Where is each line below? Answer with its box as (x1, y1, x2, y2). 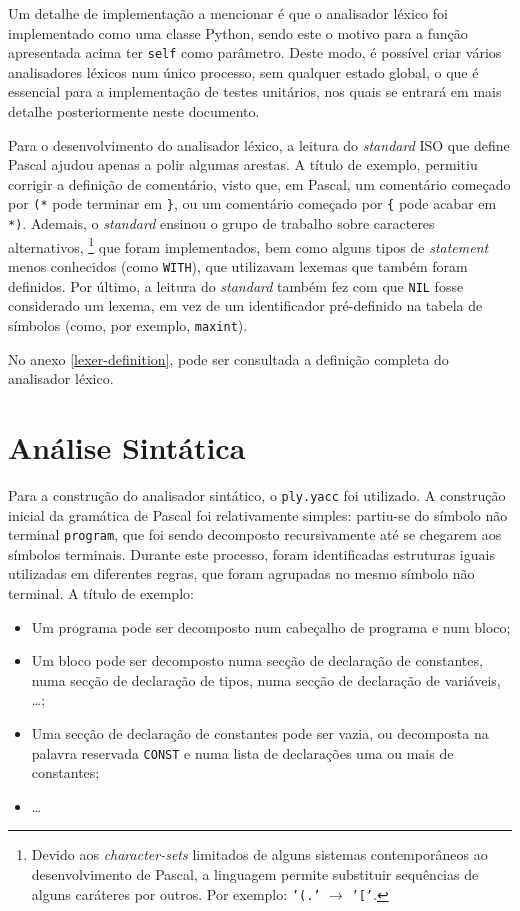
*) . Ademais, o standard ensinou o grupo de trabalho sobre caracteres (8, 213, 435, 234)
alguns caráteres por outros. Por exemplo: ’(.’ (31, 883, 321, 904)
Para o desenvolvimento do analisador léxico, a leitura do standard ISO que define (8, 134, 510, 155)
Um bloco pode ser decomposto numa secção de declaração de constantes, (31, 650, 483, 671)
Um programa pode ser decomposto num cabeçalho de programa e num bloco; (31, 616, 511, 637)
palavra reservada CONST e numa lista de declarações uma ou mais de (31, 742, 454, 763)
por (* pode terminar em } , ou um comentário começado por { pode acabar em (8, 193, 497, 214)
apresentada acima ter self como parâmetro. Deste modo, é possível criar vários (8, 42, 502, 63)
